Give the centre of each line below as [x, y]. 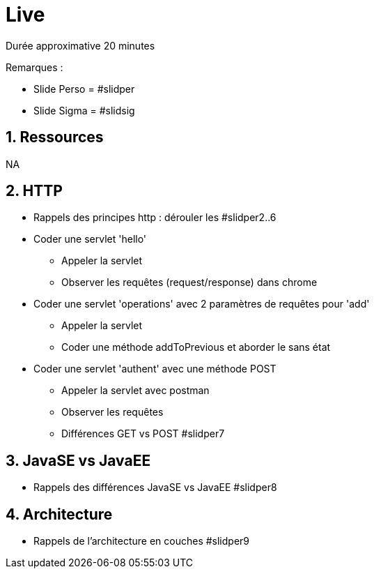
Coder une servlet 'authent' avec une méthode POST [155, 369]
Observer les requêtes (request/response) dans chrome [189, 282]
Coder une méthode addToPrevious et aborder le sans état [196, 347]
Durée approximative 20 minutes [80, 45]
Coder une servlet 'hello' [90, 239]
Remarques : [34, 67]
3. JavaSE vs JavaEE [78, 460]
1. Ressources [55, 137]
